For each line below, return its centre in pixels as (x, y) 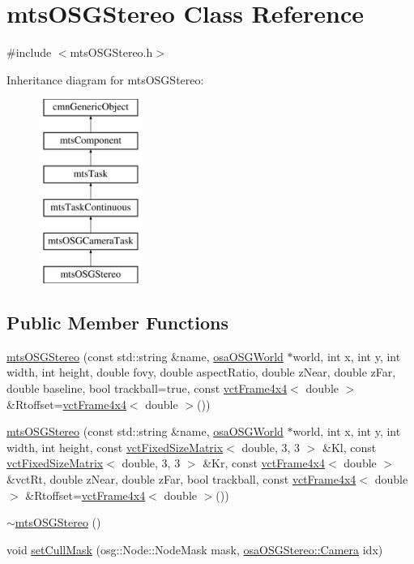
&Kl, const (350, 447)
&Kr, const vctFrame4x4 (264, 463)
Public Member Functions (117, 323)
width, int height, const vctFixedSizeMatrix (115, 447)
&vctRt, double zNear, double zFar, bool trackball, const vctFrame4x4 (181, 479)
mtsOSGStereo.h (111, 52)
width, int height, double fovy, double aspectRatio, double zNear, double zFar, (201, 372)
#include (29, 52)
